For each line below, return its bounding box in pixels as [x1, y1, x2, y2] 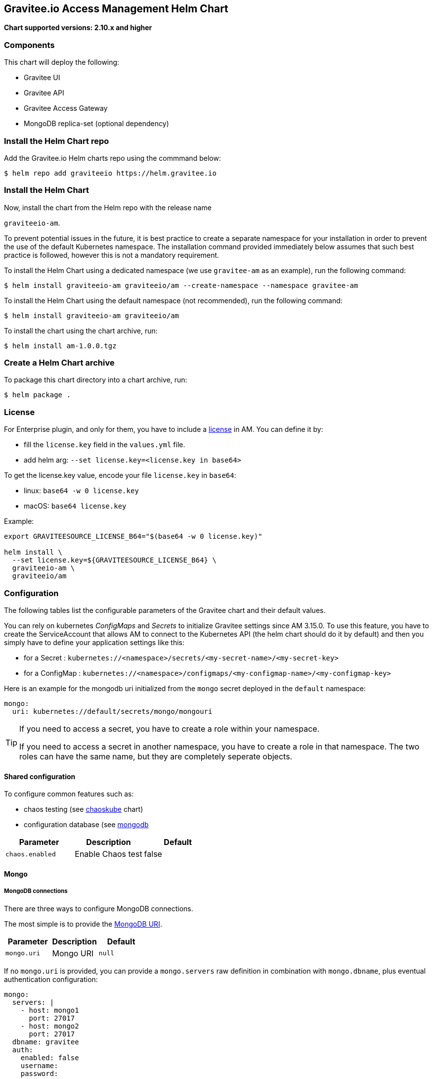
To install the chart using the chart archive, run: [4, 326, 158, 335]
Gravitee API [24, 89, 64, 97]
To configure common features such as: [4, 790, 134, 798]
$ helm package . [4, 391, 71, 399]
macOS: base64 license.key [24, 502, 127, 511]
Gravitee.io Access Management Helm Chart [4, 2, 228, 15]
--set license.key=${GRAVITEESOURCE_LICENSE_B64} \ [12, 556, 216, 564]
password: [20, 1069, 58, 1078]
